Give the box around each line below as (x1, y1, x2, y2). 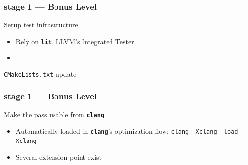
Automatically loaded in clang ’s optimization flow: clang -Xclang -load (15, 125, 238, 136)
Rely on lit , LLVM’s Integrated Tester (15, 36, 134, 46)
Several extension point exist (15, 151, 102, 162)
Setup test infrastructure (4, 20, 78, 30)
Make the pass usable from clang (4, 109, 105, 119)
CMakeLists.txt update (4, 69, 77, 79)
